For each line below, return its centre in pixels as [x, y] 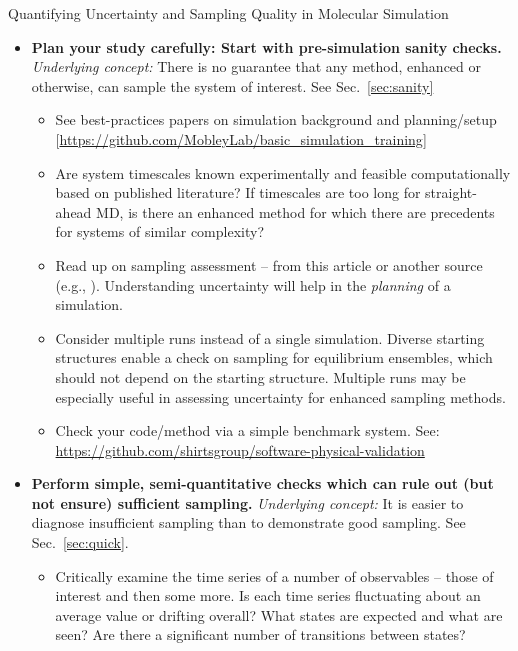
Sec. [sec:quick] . [80, 542]
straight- [451, 192]
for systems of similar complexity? [160, 231]
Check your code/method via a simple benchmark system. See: [247, 430]
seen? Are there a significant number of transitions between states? [260, 634]
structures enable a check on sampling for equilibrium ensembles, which [274, 357]
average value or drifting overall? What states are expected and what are [279, 614]
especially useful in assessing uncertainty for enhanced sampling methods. [280, 396]
